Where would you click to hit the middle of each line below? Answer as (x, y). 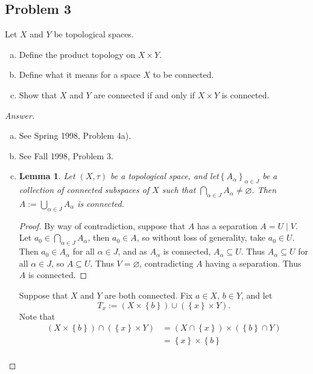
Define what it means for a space (80, 74)
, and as (132, 251)
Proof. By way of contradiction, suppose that (102, 225)
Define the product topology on (77, 54)
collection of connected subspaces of (84, 190)
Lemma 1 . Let (47, 176)
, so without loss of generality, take (201, 237)
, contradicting (166, 263)
